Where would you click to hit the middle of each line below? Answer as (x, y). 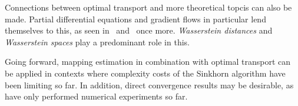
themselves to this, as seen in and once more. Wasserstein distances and (139, 30)
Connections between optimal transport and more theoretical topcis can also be (148, 7)
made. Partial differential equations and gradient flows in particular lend (135, 19)
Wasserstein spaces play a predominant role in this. (97, 42)
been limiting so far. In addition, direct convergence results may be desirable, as (149, 85)
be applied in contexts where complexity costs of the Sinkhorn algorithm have (145, 73)
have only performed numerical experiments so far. (96, 96)
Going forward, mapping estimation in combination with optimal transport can (148, 62)
